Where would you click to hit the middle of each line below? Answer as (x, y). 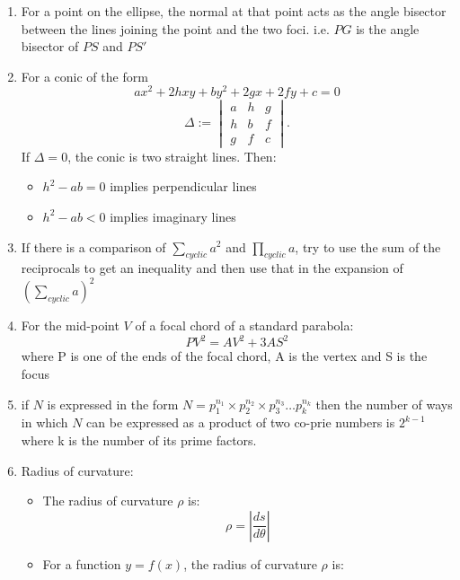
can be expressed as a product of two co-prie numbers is (241, 422)
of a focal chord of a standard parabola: (244, 325)
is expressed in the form (113, 404)
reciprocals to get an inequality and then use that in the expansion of (212, 268)
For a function (82, 563)
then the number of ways (384, 404)
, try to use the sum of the (368, 246)
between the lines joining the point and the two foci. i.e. (175, 28)
